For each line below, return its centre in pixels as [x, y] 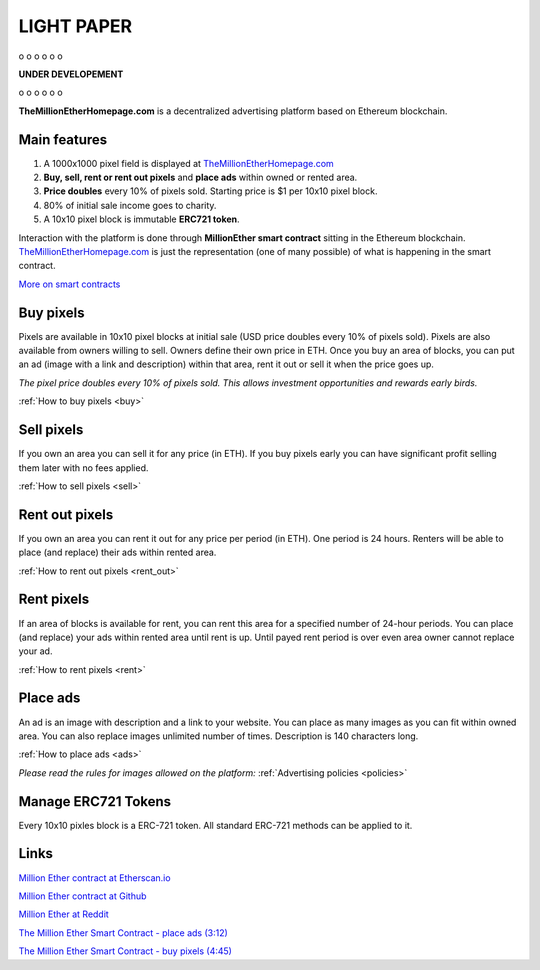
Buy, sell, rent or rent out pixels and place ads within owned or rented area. [200, 177]
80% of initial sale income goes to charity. [130, 205]
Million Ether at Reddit [63, 914]
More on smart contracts [69, 284]
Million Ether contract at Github [82, 896]
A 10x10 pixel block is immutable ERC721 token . [141, 219]
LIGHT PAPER [75, 26]
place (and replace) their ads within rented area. [117, 552]
